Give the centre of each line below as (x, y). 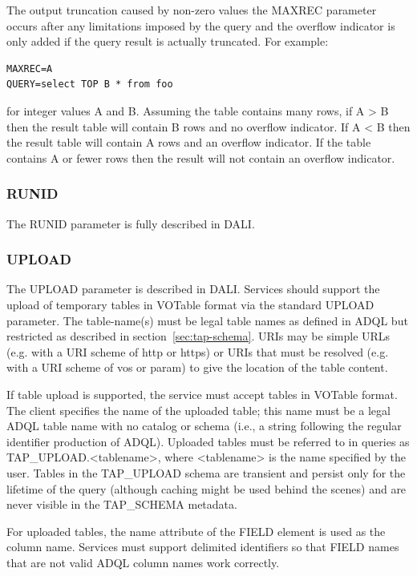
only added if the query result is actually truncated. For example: (168, 41)
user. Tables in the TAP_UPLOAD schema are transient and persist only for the (206, 472)
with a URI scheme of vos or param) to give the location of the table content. (197, 367)
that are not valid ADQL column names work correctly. (143, 562)
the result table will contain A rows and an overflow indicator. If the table (189, 142)
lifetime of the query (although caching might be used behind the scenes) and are (206, 488)
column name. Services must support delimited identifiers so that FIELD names (203, 547)
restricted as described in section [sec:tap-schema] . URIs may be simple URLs (198, 336)
